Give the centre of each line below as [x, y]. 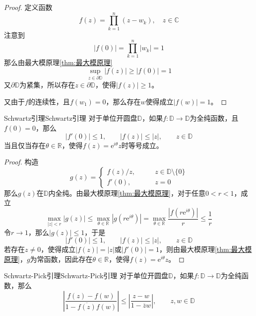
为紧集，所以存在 [47, 85]
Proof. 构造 [21, 162]
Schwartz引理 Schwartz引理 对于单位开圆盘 [71, 118]
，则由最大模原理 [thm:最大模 [205, 249]
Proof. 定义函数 [28, 7]
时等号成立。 [142, 145]
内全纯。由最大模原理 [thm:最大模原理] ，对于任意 [127, 193]
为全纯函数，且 [214, 118]
